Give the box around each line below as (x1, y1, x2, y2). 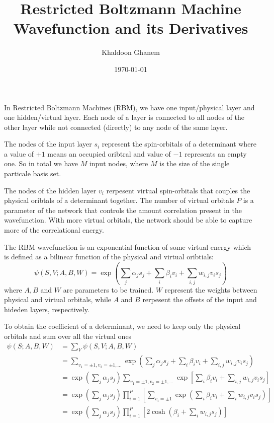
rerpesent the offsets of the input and (142, 294, 257, 305)
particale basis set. (4, 168, 61, 179)
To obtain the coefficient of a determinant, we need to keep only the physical (4, 321, 241, 331)
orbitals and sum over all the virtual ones (4, 330, 132, 341)
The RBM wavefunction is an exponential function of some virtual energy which (4, 241, 251, 252)
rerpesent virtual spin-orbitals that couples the (106, 185, 250, 195)
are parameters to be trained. (63, 284, 154, 295)
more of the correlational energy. (4, 225, 104, 235)
